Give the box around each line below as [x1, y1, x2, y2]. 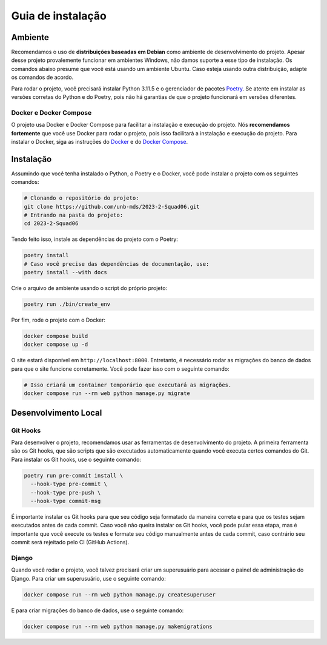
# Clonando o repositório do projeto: [24, 195, 139, 201]
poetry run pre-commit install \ [24, 472, 124, 479]
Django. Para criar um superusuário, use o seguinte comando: [11, 575, 166, 582]
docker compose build [24, 333, 88, 340]
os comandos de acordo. [11, 73, 74, 81]
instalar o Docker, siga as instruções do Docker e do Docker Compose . [11, 138, 188, 145]
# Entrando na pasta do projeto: [24, 212, 124, 218]
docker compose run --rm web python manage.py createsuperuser [24, 591, 216, 598]
